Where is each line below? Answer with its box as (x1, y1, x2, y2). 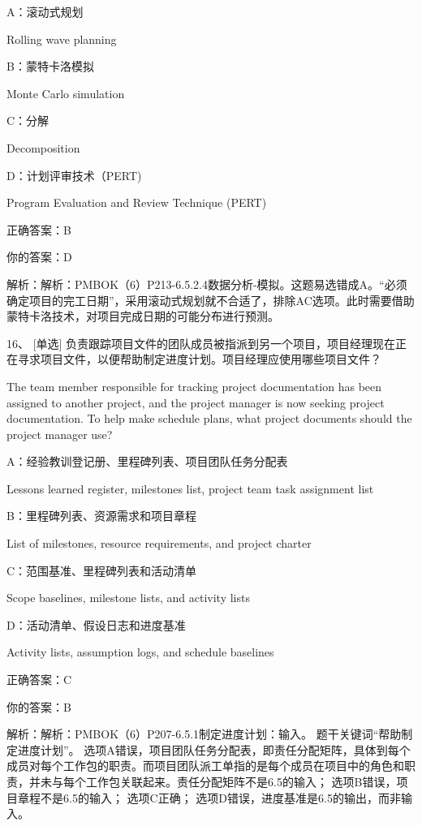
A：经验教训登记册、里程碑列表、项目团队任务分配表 (6, 453, 288, 470)
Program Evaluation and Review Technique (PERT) (6, 194, 267, 211)
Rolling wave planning (6, 30, 117, 47)
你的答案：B (6, 698, 71, 715)
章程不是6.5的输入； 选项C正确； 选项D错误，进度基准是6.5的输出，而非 (17, 789, 401, 806)
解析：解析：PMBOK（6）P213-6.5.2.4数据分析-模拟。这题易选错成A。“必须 (6, 275, 407, 292)
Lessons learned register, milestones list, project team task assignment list (6, 480, 374, 497)
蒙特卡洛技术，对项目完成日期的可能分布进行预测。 (6, 308, 279, 325)
